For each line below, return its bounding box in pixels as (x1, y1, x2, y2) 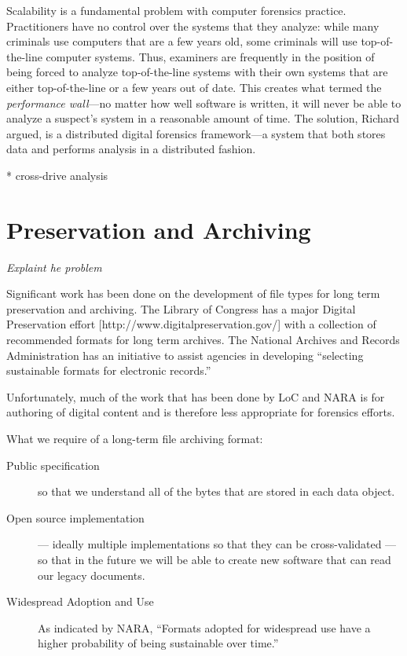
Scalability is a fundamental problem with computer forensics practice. (6, 2, 346, 18)
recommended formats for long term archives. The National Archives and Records (6, 332, 400, 348)
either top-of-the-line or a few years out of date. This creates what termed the (6, 79, 382, 95)
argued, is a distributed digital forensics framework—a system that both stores (6, 125, 386, 141)
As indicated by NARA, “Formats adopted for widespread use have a (38, 619, 371, 636)
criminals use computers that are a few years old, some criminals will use (6, 33, 357, 49)
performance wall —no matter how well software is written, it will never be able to (6, 94, 401, 111)
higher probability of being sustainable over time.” (38, 635, 279, 651)
